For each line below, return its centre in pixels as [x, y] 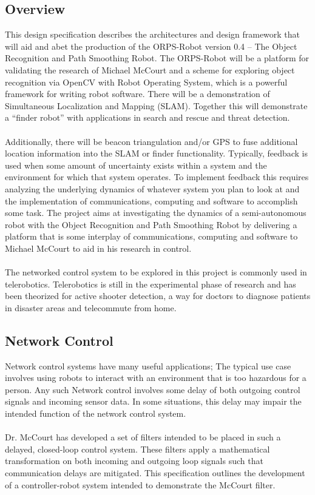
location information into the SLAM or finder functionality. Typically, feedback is [157, 153]
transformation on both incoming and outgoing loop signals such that [134, 461]
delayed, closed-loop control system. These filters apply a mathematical [137, 449]
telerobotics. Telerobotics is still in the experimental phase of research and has [151, 284]
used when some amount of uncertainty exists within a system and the [136, 165]
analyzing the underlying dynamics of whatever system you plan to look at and [152, 188]
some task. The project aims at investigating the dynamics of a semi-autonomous [156, 213]
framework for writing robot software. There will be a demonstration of [137, 94]
